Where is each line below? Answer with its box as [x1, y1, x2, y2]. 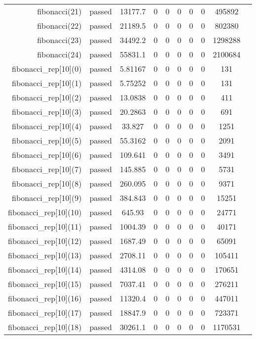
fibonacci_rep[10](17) [8, 307, 82, 318]
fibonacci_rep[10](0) [12, 63, 82, 74]
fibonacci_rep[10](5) [12, 135, 82, 146]
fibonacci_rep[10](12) [8, 235, 82, 246]
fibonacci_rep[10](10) [8, 206, 82, 218]
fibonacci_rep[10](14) [8, 264, 82, 275]
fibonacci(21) [37, 5, 82, 17]
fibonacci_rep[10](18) [8, 321, 82, 333]
